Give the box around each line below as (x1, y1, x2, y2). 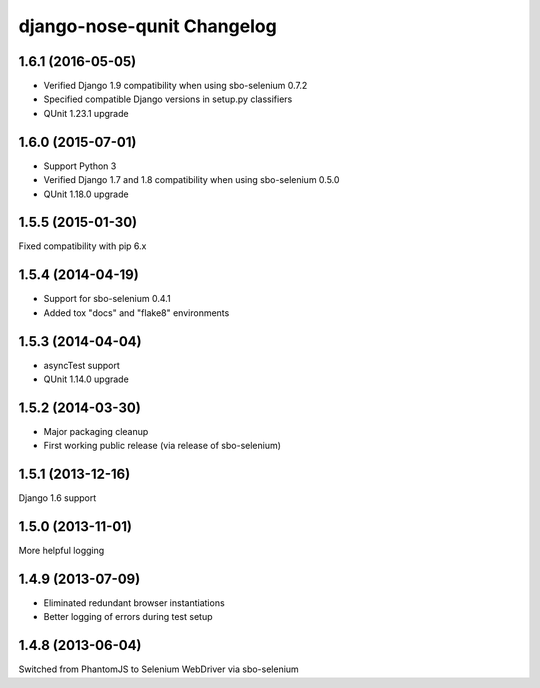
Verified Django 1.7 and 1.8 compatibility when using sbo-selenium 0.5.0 (43, 174, 340, 186)
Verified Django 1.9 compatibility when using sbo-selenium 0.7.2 (43, 80, 308, 92)
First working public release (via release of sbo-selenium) (43, 440, 282, 452)
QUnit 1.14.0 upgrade (43, 373, 129, 385)
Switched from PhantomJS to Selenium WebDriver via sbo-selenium (18, 663, 299, 675)
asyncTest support (43, 359, 120, 371)
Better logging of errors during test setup (43, 611, 213, 623)
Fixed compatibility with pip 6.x (18, 240, 147, 252)
